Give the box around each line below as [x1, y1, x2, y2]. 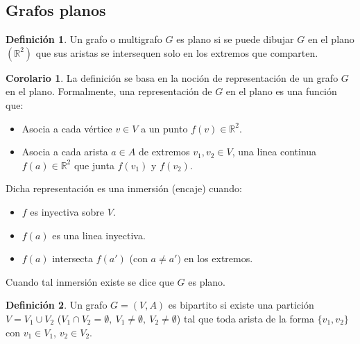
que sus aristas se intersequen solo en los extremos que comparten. [35, 45, 318, 60]
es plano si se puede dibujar [176, 32, 294, 46]
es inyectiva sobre [30, 204, 105, 218]
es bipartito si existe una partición [168, 298, 314, 312]
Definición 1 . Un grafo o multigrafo [6, 32, 162, 46]
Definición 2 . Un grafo [6, 298, 108, 312]
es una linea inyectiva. [52, 227, 146, 242]
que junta [74, 157, 114, 172]
